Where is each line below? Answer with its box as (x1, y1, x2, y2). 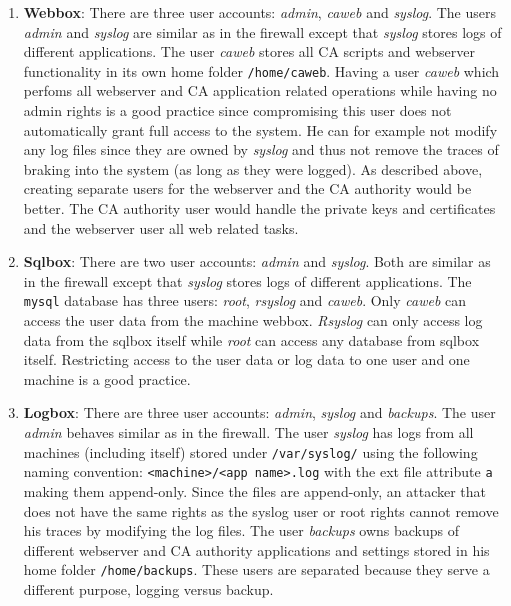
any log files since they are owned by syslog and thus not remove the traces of (23, 139, 499, 160)
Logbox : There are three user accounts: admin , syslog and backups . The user (23, 402, 496, 423)
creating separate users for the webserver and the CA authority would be (23, 178, 472, 199)
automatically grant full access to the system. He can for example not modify (23, 119, 498, 140)
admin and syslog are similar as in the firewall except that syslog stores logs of (23, 21, 502, 42)
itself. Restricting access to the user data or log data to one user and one (23, 349, 470, 370)
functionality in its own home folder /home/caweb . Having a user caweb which (23, 60, 500, 81)
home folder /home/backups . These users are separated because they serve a (23, 559, 490, 580)
